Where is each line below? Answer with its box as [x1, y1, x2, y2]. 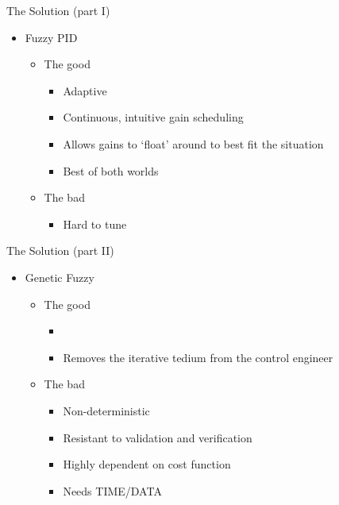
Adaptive [63, 82, 107, 98]
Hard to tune [63, 215, 127, 232]
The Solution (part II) [6, 242, 114, 259]
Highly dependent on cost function [63, 456, 231, 472]
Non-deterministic [63, 402, 150, 418]
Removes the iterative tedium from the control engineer [63, 349, 333, 365]
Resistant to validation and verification [63, 429, 252, 445]
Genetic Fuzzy [25, 268, 94, 285]
